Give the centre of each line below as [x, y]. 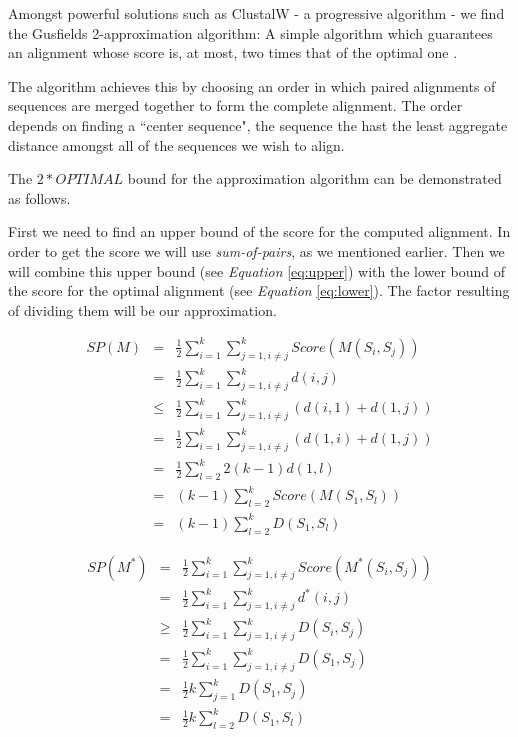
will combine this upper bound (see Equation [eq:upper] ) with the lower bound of [257, 270]
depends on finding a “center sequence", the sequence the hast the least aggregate [258, 124]
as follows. [39, 197]
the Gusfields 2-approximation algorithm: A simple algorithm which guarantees [250, 32]
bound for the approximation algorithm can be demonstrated [314, 178]
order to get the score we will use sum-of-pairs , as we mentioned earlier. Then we [256, 250]
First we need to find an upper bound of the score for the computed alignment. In [259, 231]
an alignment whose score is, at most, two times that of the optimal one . [233, 52]
